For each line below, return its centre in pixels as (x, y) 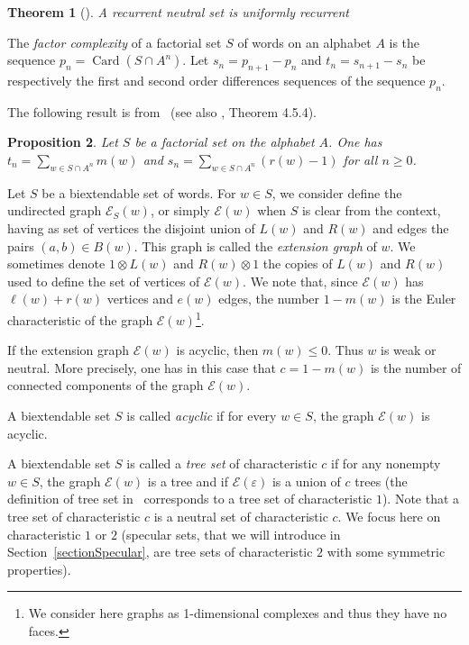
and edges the (411, 227)
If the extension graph (69, 350)
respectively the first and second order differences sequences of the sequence (216, 80)
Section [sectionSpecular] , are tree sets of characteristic (160, 552)
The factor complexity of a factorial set (115, 42)
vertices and (140, 299)
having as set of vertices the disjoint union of (131, 227)
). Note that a (421, 499)
